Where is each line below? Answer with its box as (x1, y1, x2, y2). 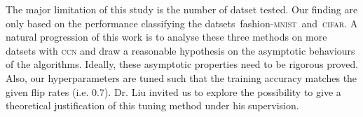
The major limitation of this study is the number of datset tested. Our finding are (6, 2, 358, 16)
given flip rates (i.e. (6, 84, 89, 99)
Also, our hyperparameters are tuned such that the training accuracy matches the (6, 70, 357, 85)
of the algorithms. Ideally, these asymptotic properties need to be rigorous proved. (6, 57, 359, 71)
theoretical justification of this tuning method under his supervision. (6, 98, 299, 113)
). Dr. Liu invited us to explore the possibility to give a (104, 84, 341, 99)
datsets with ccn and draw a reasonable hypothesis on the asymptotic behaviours (6, 43, 355, 57)
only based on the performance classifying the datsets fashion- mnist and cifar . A (6, 15, 358, 30)
